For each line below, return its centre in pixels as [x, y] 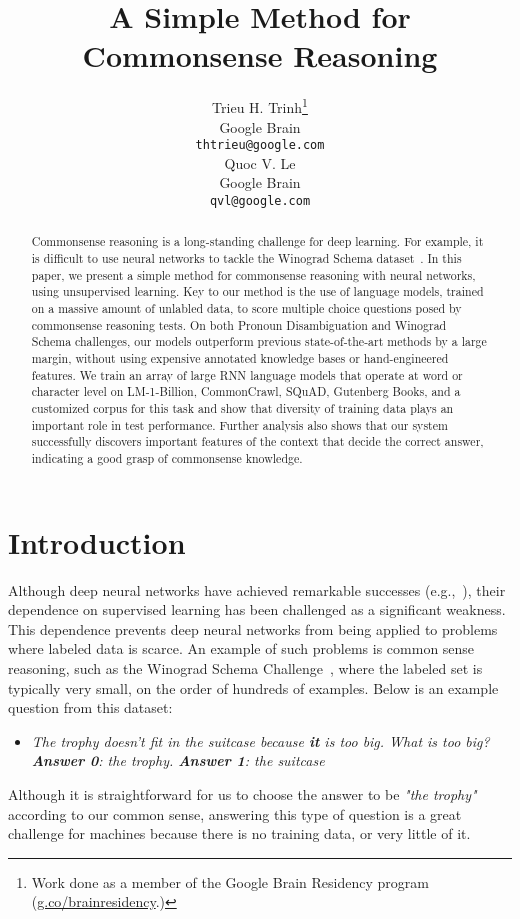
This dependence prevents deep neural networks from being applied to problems [253, 628]
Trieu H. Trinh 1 [260, 105]
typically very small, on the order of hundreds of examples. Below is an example [253, 687]
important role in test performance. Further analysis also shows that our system [239, 424]
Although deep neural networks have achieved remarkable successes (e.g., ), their [257, 589]
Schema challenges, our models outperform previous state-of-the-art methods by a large [259, 341]
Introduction [97, 541]
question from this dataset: [90, 707]
